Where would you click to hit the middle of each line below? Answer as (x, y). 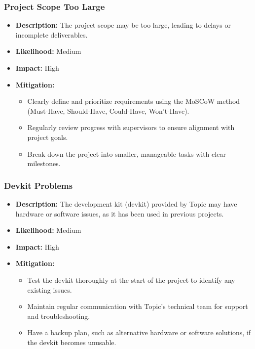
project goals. (48, 137)
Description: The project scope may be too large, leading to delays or (123, 25)
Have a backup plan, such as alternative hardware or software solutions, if (139, 332)
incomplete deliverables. (52, 34)
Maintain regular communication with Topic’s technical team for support (138, 306)
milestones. (44, 163)
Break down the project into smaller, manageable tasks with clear (127, 153)
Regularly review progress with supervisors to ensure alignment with (131, 127)
